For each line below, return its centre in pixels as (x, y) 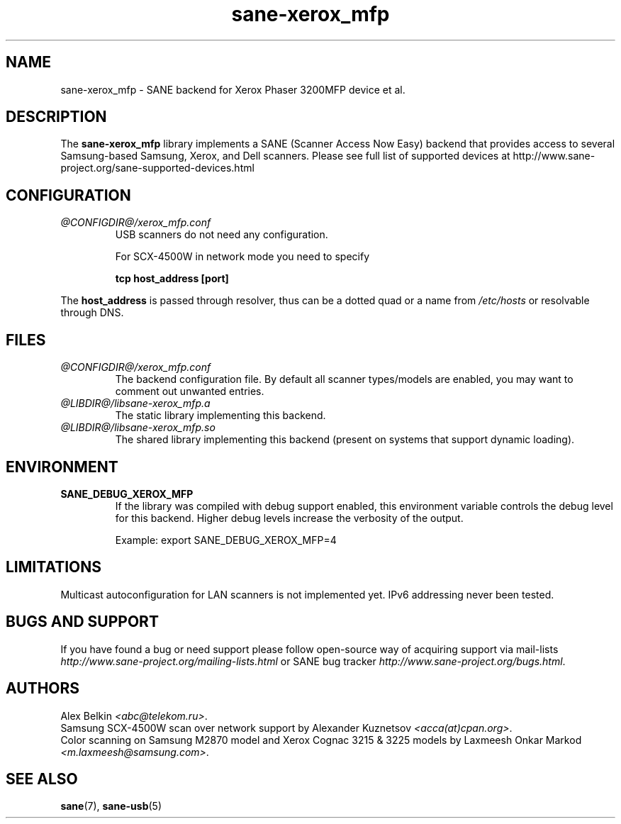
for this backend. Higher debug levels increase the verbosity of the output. (289, 518)
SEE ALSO (42, 779)
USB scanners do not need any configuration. (222, 235)
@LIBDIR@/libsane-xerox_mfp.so (138, 428)
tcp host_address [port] (172, 279)
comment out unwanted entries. (190, 391)
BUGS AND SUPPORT (82, 622)
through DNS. (92, 313)
